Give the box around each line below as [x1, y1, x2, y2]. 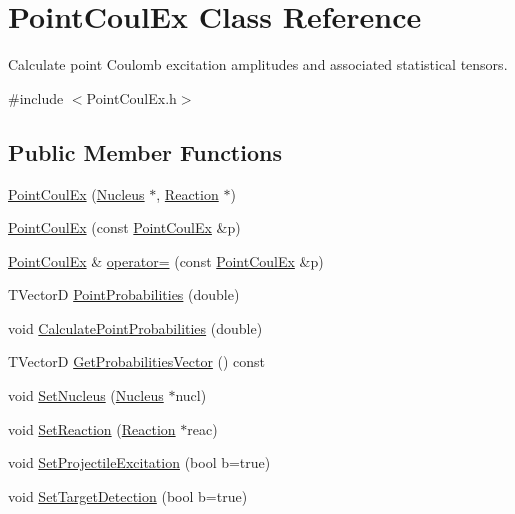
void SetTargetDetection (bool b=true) [8, 485, 248, 506]
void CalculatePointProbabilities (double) [8, 317, 263, 338]
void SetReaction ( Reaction [8, 418, 176, 439]
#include [8, 87, 64, 108]
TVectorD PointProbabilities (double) [8, 284, 240, 305]
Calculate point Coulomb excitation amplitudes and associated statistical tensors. [8, 54, 508, 75]
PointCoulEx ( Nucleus [8, 183, 145, 204]
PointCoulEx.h [86, 87, 177, 108]
